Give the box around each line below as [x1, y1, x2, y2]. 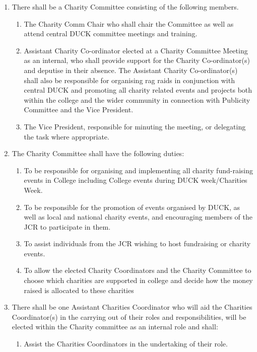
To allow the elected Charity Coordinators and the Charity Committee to [24, 265, 251, 275]
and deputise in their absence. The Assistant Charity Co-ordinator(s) [24, 64, 238, 75]
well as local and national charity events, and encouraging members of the [24, 212, 252, 222]
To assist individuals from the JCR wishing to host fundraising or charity [24, 238, 251, 249]
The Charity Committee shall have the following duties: [12, 148, 184, 159]
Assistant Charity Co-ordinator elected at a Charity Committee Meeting [24, 45, 248, 55]
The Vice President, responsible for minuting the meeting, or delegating [24, 121, 246, 131]
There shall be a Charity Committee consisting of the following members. [12, 2, 239, 12]
